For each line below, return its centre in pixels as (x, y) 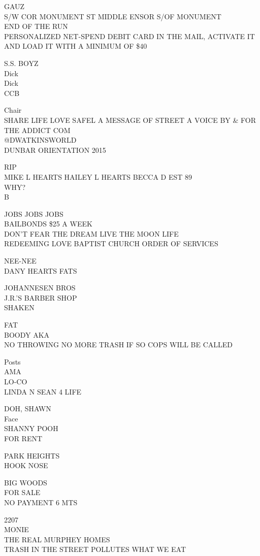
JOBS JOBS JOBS (34, 214)
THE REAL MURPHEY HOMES (57, 539)
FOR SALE (22, 492)
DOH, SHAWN (28, 408)
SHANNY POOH (31, 428)
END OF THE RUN (36, 26)
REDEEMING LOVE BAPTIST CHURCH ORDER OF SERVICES (111, 243)
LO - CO (16, 381)
